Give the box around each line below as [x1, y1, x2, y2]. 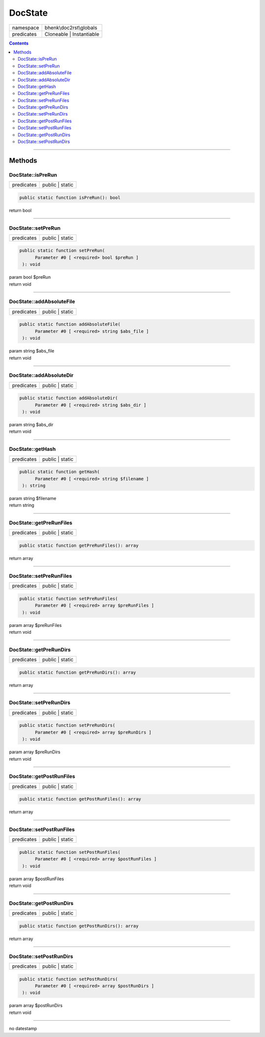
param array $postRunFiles [9, 876, 64, 882]
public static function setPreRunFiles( [19, 595, 118, 601]
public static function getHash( [19, 469, 100, 474]
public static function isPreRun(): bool [19, 195, 121, 200]
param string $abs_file [9, 348, 54, 354]
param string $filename [9, 495, 56, 501]
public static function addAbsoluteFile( [19, 322, 121, 327]
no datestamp [9, 1026, 37, 1032]
